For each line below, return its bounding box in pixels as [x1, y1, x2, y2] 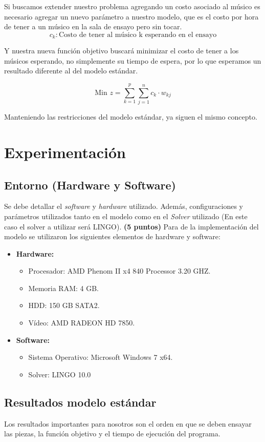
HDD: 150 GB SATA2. [28, 300, 100, 311]
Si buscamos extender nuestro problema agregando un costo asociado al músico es [4, 1, 260, 11]
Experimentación [4, 141, 126, 162]
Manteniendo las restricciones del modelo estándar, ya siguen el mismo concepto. [4, 111, 257, 122]
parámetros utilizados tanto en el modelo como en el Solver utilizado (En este [4, 210, 248, 221]
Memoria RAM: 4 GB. [28, 282, 99, 293]
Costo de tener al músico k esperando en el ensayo [58, 31, 217, 39]
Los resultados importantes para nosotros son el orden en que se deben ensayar [4, 418, 252, 429]
